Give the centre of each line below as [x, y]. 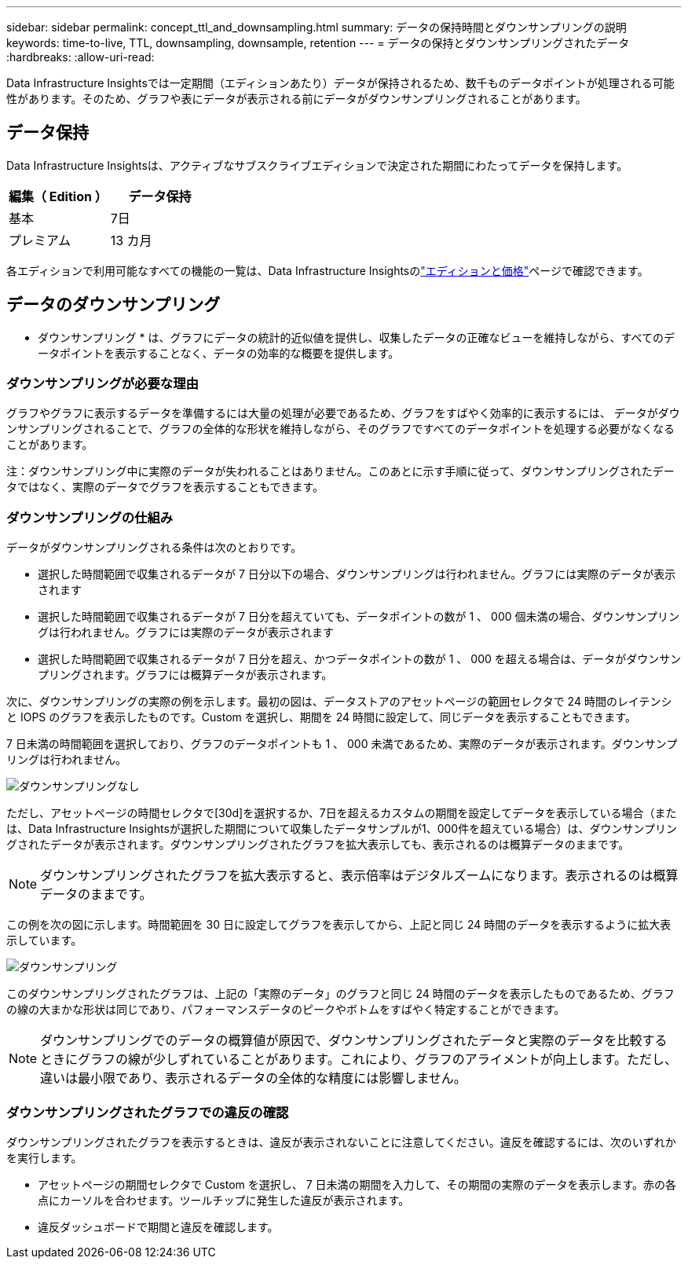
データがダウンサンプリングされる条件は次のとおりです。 [154, 548]
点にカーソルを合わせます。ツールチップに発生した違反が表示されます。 [224, 1200]
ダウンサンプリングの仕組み [90, 517]
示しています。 [44, 940]
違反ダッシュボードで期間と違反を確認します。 [158, 1226]
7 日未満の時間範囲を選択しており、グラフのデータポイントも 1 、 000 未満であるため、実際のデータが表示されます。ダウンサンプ [342, 744]
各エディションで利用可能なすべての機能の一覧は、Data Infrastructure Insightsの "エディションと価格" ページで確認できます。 [328, 270]
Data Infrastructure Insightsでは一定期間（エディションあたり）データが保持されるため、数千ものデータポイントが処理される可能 [340, 83]
